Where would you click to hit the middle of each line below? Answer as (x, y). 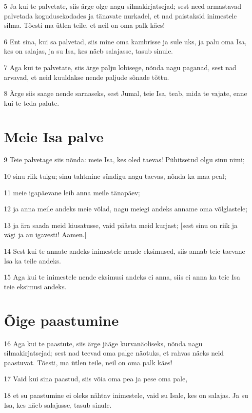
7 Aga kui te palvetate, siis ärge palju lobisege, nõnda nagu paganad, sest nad (120, 67)
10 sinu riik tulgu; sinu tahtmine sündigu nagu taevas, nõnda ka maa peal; (115, 176)
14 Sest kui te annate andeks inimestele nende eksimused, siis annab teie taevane (125, 251)
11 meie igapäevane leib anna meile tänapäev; (72, 192)
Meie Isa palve (54, 136)
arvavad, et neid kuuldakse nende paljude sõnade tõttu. (87, 77)
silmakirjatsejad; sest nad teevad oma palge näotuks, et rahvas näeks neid (114, 353)
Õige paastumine (61, 320)
